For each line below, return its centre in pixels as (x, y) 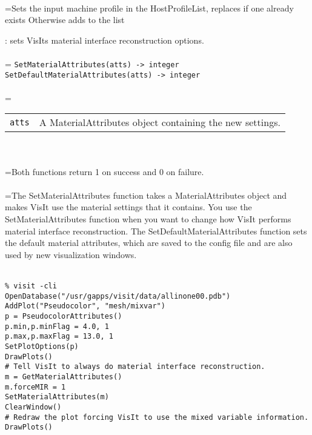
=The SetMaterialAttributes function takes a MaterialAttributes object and (146, 195)
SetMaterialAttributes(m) (57, 397)
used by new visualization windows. (71, 254)
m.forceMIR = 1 (35, 387)
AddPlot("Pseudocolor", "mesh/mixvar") (85, 306)
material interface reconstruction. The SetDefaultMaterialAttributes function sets (156, 231)
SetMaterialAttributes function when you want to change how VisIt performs (148, 219)
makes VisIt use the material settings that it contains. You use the (128, 207)
